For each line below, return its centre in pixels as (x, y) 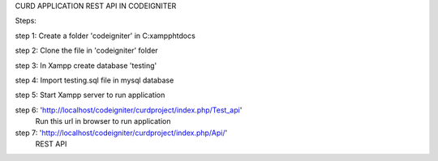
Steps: (26, 21)
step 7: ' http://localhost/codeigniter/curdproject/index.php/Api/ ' (121, 133)
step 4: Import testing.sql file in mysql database (94, 80)
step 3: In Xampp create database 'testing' (86, 66)
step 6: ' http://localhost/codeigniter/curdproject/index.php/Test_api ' (129, 110)
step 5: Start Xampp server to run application (90, 95)
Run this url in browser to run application (103, 121)
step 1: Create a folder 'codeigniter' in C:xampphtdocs (105, 36)
